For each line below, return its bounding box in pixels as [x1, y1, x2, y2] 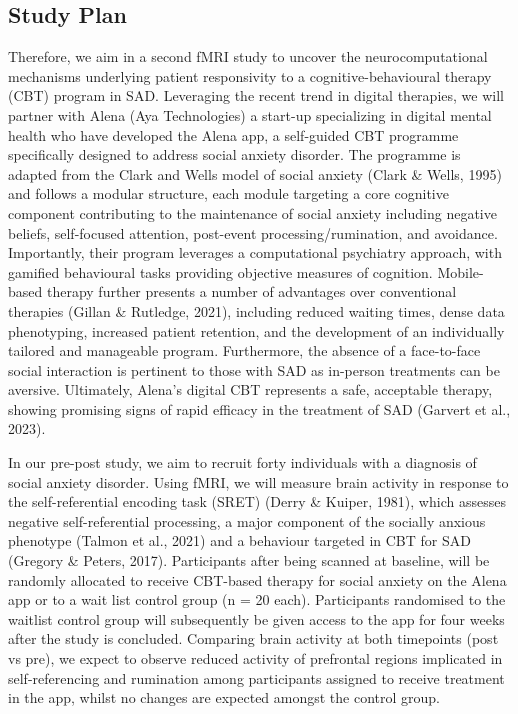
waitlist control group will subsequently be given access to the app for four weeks [8, 608, 505, 629]
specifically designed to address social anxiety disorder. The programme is [8, 144, 461, 165]
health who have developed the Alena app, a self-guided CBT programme [8, 124, 459, 145]
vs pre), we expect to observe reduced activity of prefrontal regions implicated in [8, 648, 503, 669]
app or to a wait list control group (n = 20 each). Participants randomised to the [8, 589, 506, 610]
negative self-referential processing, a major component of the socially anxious [8, 510, 486, 531]
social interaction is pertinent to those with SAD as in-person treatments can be [8, 359, 500, 380]
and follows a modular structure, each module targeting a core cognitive [8, 183, 449, 204]
